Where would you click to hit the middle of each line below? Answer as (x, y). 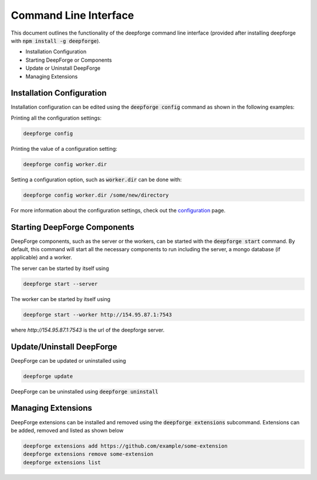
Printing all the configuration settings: (56, 118)
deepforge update (48, 376)
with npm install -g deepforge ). (56, 40)
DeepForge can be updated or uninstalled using (68, 360)
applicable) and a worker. (42, 258)
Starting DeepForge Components (72, 227)
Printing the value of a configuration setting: (64, 148)
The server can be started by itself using (60, 268)
